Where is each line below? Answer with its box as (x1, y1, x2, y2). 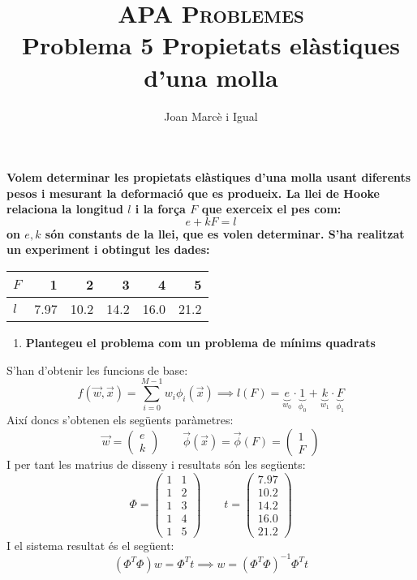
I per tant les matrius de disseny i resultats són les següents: (6, 456, 306, 473)
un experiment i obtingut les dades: (6, 241, 210, 258)
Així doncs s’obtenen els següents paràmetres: (6, 411, 234, 428)
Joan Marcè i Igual (164, 107, 258, 124)
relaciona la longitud (6, 200, 123, 217)
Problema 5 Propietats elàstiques (22, 28, 400, 62)
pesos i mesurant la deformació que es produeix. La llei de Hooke (6, 184, 380, 201)
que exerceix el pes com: (201, 200, 342, 217)
